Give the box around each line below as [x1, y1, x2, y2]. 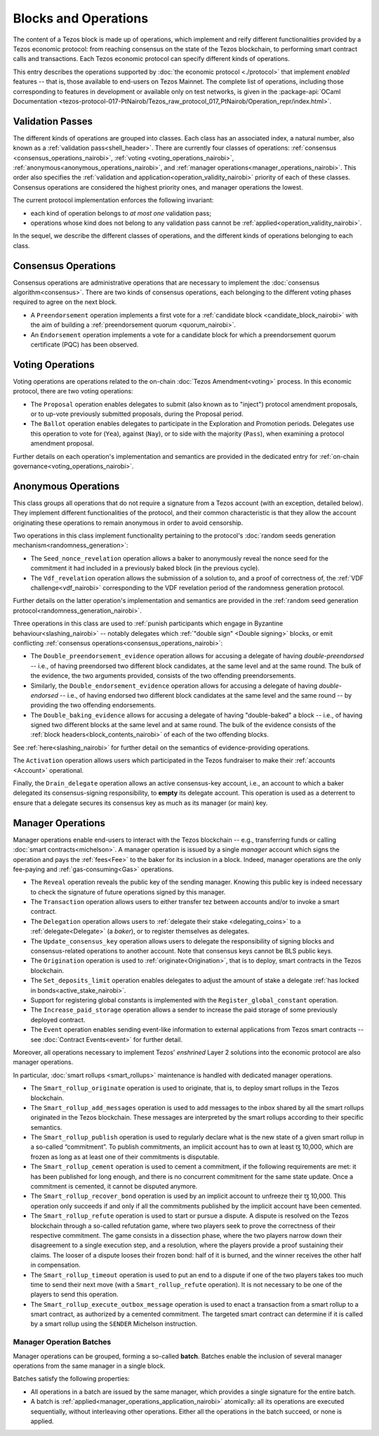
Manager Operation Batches [13, 1337, 112, 1347]
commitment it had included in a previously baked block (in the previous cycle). [30, 564, 260, 573]
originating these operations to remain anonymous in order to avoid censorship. [13, 518, 244, 527]
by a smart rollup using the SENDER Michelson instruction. [30, 1319, 198, 1328]
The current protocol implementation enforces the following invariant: [13, 196, 214, 204]
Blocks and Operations [13, 11, 149, 26]
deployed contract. [30, 1015, 86, 1024]
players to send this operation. [30, 1290, 119, 1299]
